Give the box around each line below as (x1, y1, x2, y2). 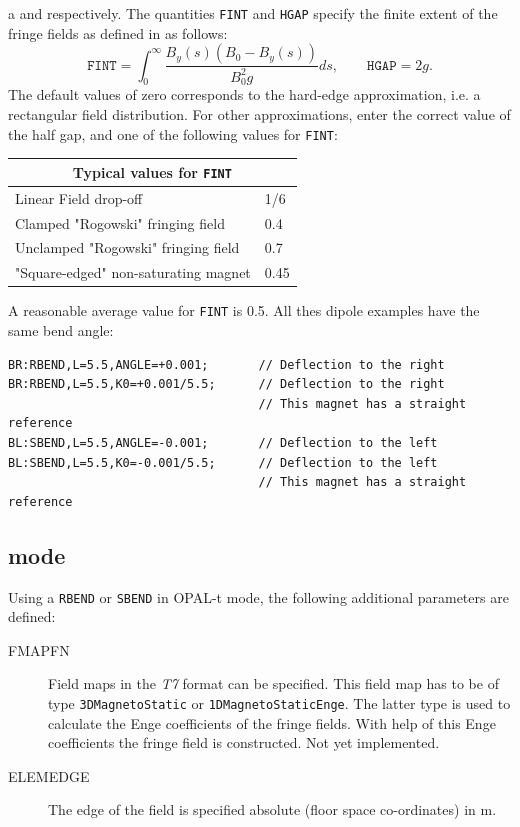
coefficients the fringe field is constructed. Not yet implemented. (48, 732, 440, 753)
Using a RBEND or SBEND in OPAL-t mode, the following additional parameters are (8, 586, 509, 607)
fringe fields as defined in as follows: (8, 22, 228, 43)
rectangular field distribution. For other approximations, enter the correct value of (8, 104, 511, 125)
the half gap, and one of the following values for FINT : (8, 123, 338, 144)
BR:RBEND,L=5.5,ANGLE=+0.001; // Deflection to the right (8, 357, 445, 372)
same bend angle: (8, 320, 114, 341)
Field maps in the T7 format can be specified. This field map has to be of (48, 673, 499, 694)
